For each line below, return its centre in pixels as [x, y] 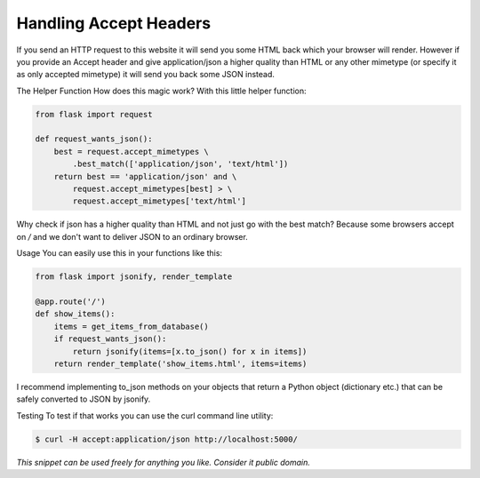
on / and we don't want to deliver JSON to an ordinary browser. [132, 236]
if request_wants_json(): [110, 339]
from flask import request [94, 114]
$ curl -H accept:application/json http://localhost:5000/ [166, 439]
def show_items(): [75, 314]
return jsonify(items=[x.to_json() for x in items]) [190, 351]
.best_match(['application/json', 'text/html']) [180, 164]
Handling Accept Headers [114, 23]
